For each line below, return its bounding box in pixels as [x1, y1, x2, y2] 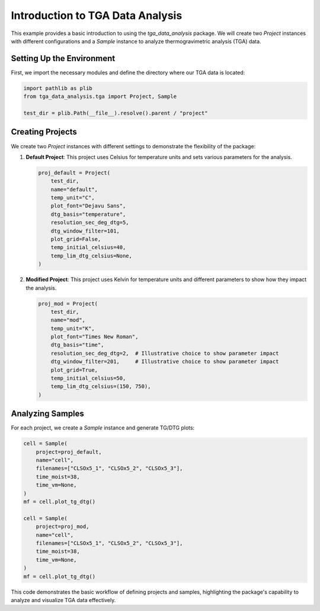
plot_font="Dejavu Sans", [50, 202, 126, 209]
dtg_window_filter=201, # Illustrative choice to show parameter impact [50, 358, 279, 365]
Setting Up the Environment [11, 53, 116, 63]
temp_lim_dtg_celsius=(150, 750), [50, 383, 151, 390]
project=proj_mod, [36, 523, 89, 530]
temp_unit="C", [50, 195, 95, 201]
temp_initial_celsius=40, [50, 244, 126, 251]
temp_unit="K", [50, 325, 95, 332]
